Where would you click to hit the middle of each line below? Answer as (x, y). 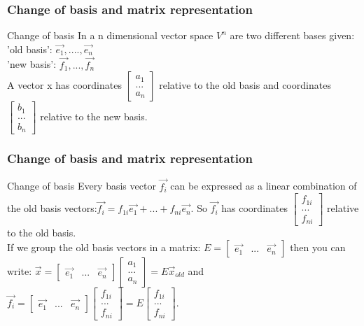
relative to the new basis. (94, 116)
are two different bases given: (292, 35)
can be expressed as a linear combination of (264, 186)
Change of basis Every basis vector (82, 186)
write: (20, 270)
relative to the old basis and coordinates (245, 85)
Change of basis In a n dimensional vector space (110, 35)
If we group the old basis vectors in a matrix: (104, 247)
